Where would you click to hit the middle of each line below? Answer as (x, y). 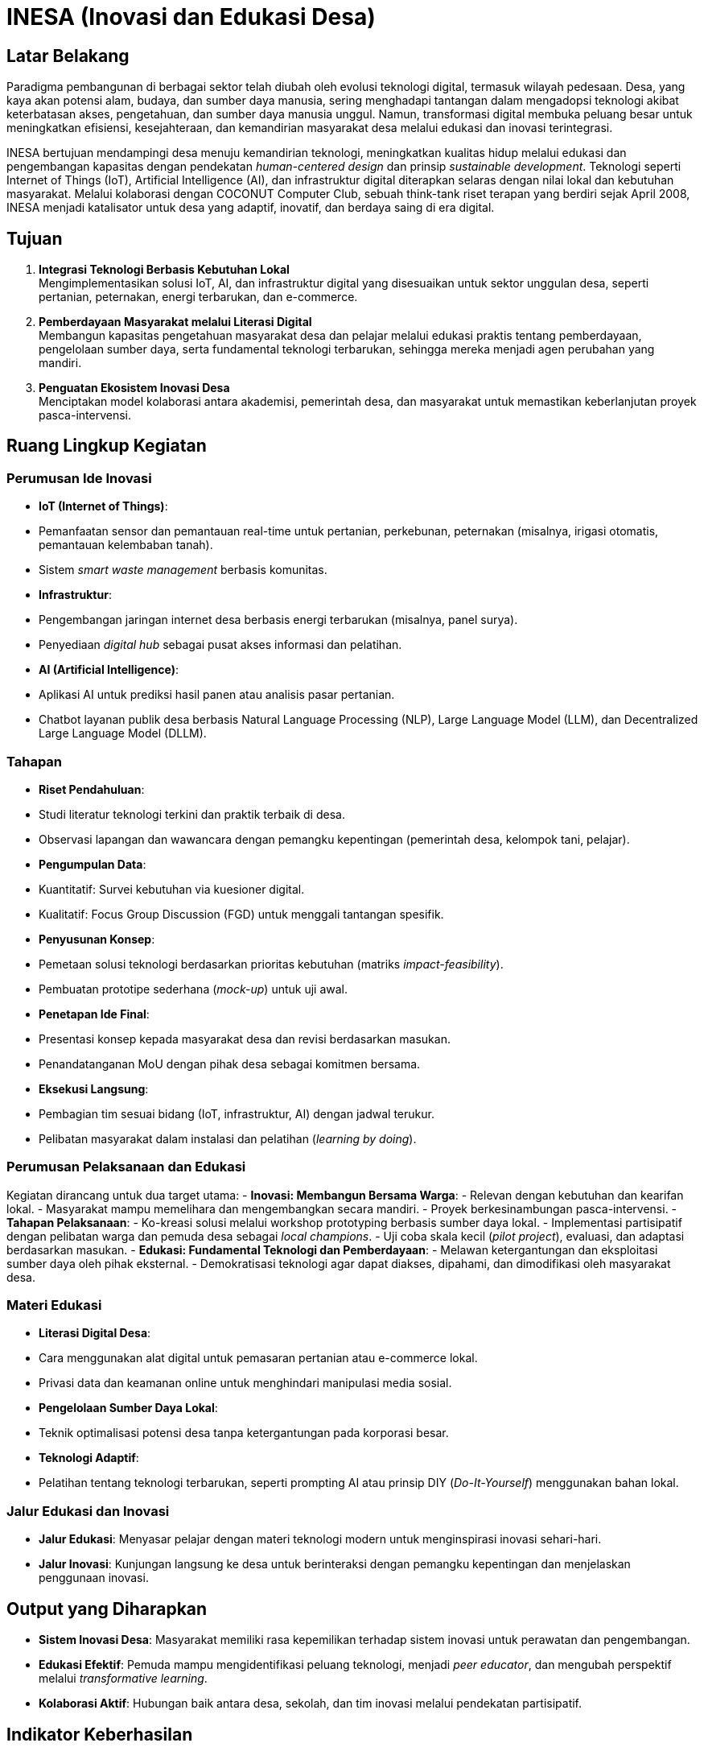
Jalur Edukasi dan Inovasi (88, 1511)
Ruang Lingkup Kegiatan (107, 446)
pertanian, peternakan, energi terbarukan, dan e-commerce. (198, 297)
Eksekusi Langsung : (94, 1088)
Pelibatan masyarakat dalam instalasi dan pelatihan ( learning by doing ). (228, 1138)
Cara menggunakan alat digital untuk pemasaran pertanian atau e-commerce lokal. (258, 1358)
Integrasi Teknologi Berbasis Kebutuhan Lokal (164, 270)
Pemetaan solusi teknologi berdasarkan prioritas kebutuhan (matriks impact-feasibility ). (271, 964)
